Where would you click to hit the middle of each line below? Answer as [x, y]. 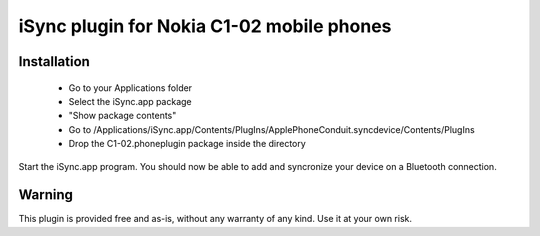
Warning [46, 195]
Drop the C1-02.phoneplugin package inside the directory [187, 144]
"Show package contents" [122, 116]
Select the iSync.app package [130, 101]
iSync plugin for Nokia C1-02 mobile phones [205, 26]
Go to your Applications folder [130, 87]
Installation [54, 61]
